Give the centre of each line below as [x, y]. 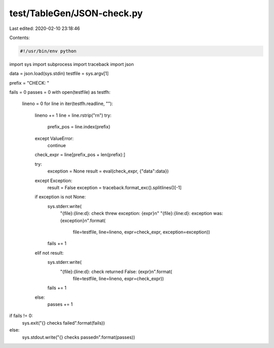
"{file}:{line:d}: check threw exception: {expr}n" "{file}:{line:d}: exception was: [142, 214]
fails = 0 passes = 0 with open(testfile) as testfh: [60, 92]
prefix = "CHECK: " [29, 83]
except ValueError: [54, 138]
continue [57, 146]
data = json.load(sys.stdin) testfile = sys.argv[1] [59, 74]
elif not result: [49, 253]
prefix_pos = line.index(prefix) [79, 127]
